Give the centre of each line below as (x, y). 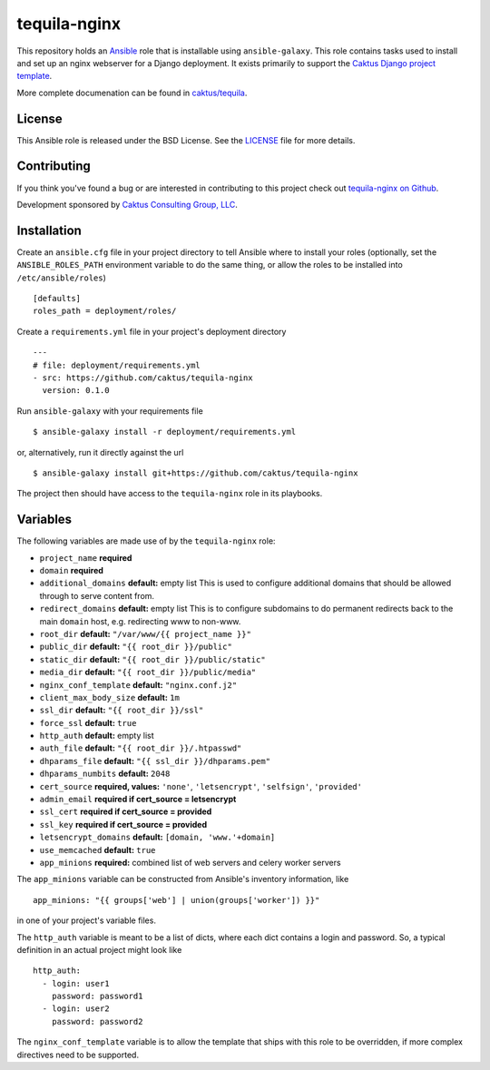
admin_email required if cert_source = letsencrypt (138, 800)
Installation (49, 230)
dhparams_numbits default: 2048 (105, 774)
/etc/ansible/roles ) (61, 278)
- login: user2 (76, 1009)
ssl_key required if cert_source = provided (123, 824)
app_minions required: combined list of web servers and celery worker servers (190, 862)
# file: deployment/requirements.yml (117, 365)
